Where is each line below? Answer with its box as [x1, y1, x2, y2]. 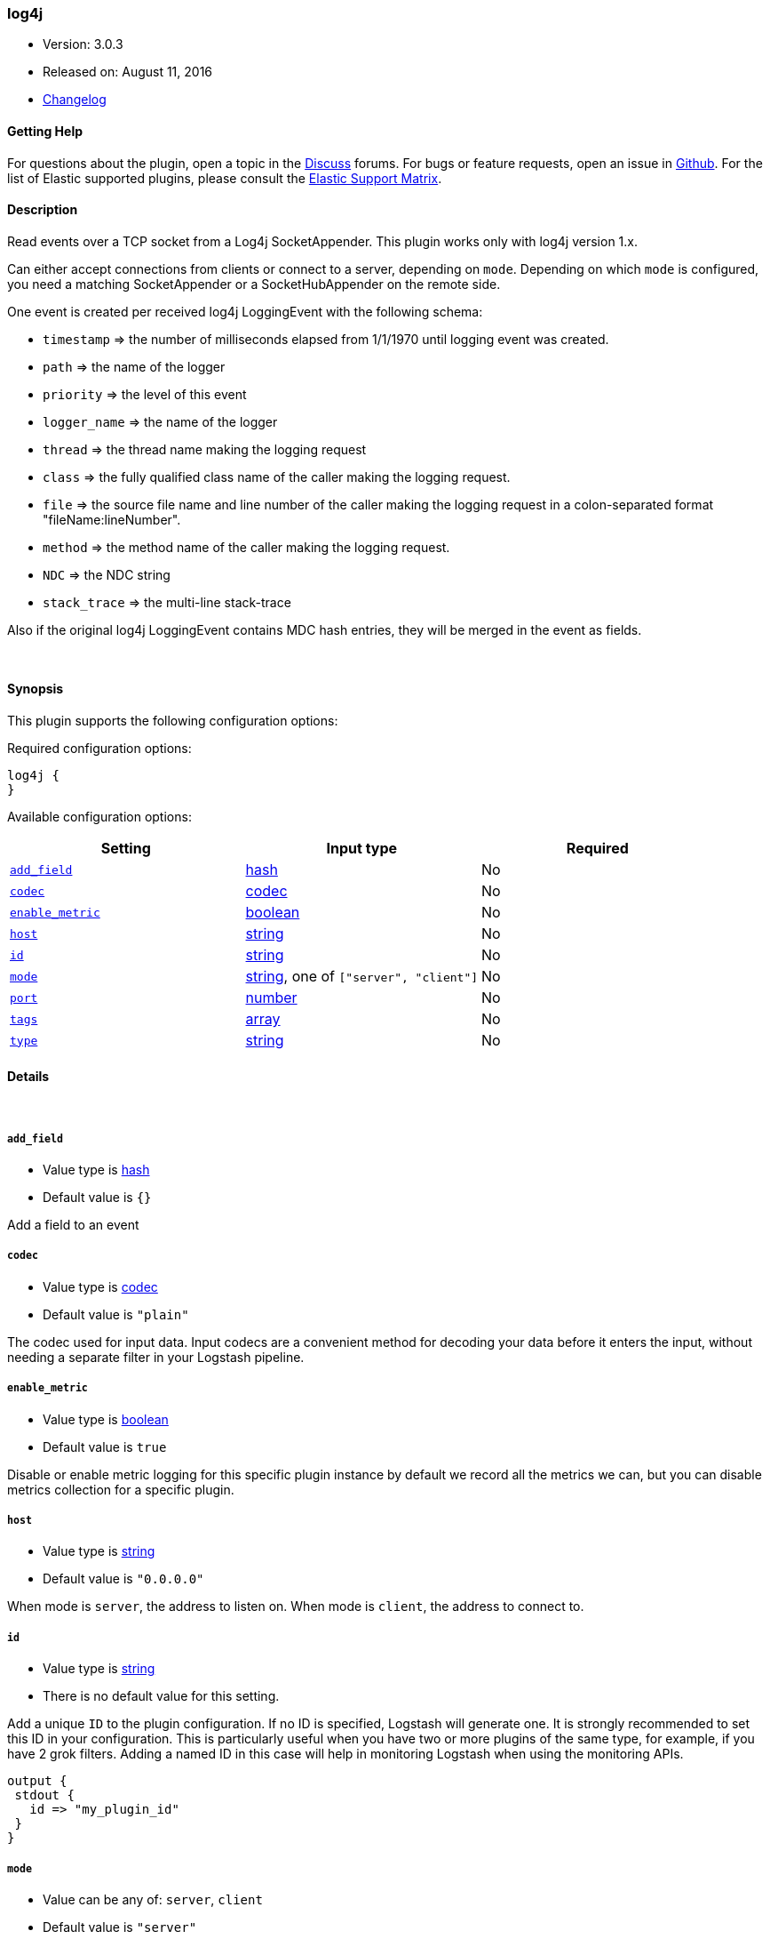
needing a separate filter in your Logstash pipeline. [7, 1349, 305, 1365]
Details [7, 1068, 50, 1084]
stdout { [14, 1788, 75, 1803]
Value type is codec [43, 1278, 158, 1294]
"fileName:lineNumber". [43, 511, 181, 527]
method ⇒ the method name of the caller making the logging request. [43, 539, 450, 555]
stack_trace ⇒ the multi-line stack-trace [43, 594, 291, 610]
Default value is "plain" [43, 1306, 189, 1322]
